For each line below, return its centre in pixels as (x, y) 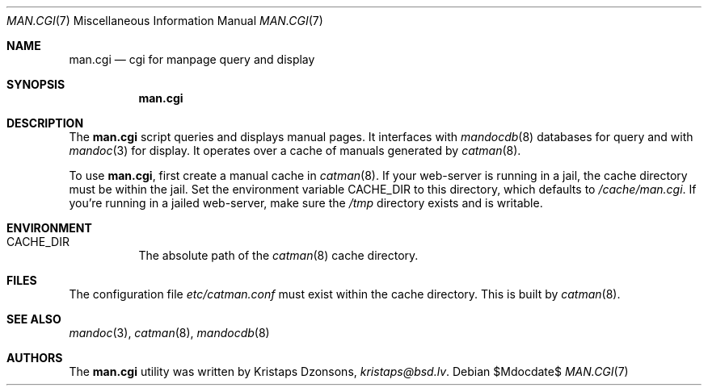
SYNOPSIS (36, 84)
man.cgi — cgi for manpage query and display (192, 59)
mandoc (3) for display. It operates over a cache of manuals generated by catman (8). (295, 150)
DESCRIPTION (45, 123)
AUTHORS (35, 358)
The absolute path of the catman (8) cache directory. (278, 255)
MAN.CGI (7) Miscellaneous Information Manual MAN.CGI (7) (165, 21)
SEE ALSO (34, 319)
